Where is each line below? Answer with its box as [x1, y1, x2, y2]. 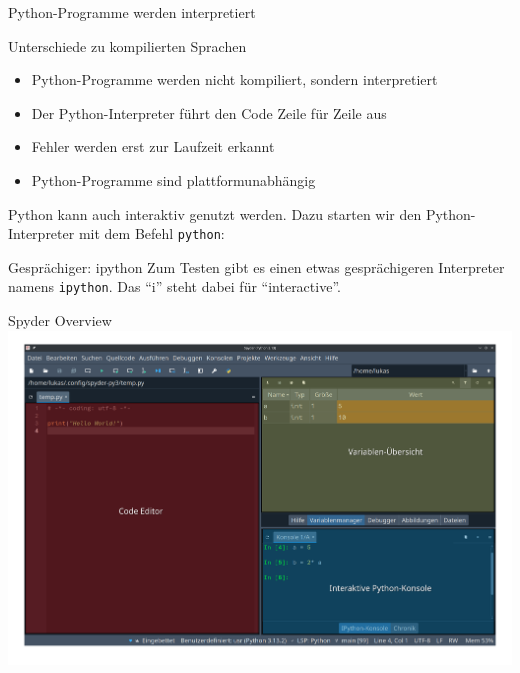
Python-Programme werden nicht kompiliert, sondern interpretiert [31, 69, 438, 90]
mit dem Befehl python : [78, 223, 225, 244]
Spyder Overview [8, 310, 112, 331]
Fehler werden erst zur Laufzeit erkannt [31, 136, 275, 157]
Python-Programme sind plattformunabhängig [31, 169, 316, 190]
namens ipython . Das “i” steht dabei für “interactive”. [8, 276, 341, 297]
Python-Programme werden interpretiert [8, 2, 256, 22]
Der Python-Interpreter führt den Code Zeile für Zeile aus [31, 102, 387, 123]
